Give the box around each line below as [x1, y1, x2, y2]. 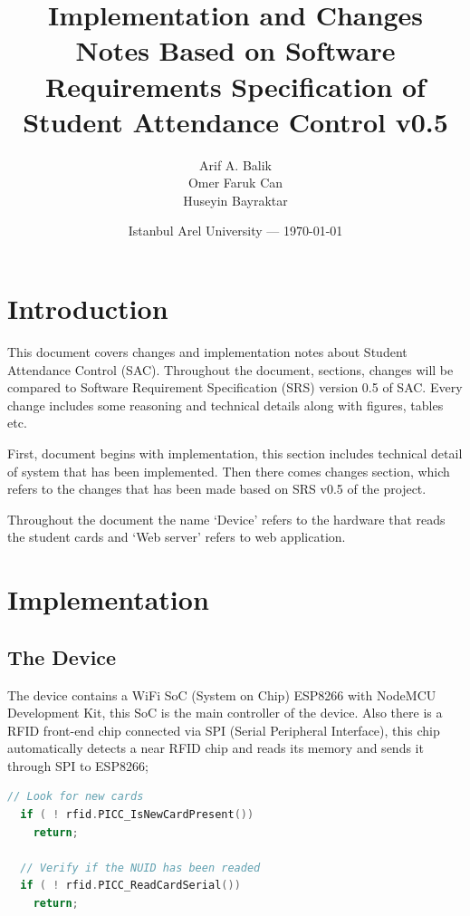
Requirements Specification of [45, 67, 426, 104]
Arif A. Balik [199, 155, 272, 174]
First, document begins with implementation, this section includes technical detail [7, 443, 463, 462]
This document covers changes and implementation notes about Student [7, 342, 408, 361]
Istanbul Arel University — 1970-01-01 [128, 221, 343, 240]
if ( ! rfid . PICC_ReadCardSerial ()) [20, 879, 241, 892]
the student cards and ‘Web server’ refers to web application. [7, 527, 346, 546]
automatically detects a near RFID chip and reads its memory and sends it [7, 738, 424, 757]
